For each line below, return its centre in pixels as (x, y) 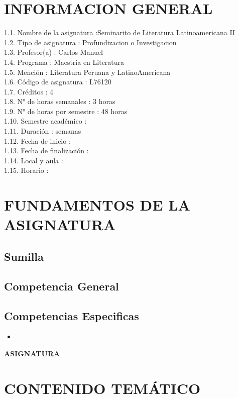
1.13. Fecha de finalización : (46, 151)
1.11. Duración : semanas (43, 131)
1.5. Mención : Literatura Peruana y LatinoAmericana (87, 72)
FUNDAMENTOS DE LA (97, 205)
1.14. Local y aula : (34, 160)
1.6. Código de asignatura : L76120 (58, 82)
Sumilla (24, 256)
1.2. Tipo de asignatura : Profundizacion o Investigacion (90, 42)
